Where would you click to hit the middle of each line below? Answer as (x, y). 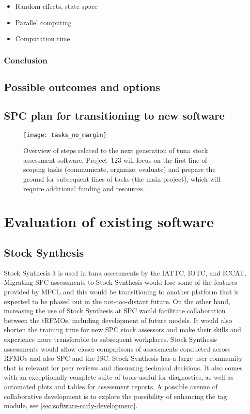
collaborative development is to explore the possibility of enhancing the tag (116, 396)
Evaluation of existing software (109, 222)
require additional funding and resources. (84, 188)
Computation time (43, 38)
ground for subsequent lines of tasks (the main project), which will (122, 179)
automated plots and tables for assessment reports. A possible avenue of (111, 386)
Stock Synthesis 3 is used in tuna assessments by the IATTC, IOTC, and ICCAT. (125, 272)
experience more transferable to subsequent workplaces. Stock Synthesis (110, 339)
